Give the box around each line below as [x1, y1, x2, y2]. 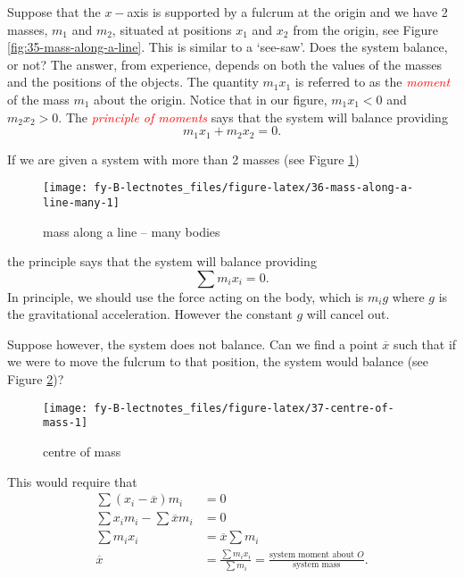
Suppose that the [7, 3, 101, 21]
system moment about [269, 550, 354, 560]
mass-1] [43, 416, 88, 430]
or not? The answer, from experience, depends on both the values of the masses [7, 54, 443, 73]
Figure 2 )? [7, 370, 64, 389]
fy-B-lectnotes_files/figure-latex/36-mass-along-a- [94, 181, 414, 195]
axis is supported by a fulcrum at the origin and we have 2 [127, 3, 448, 21]
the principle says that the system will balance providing [7, 252, 317, 271]
